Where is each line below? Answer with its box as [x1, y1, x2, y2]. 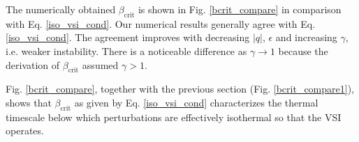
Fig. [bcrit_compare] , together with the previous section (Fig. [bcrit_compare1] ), [6, 81, 354, 96]
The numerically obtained [6, 2, 116, 16]
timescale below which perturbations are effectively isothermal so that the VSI [6, 109, 342, 124]
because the [278, 43, 328, 58]
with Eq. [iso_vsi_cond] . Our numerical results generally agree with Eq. [6, 16, 316, 31]
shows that [6, 95, 52, 109]
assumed [82, 57, 119, 72]
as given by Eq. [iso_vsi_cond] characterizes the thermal [74, 95, 318, 109]
